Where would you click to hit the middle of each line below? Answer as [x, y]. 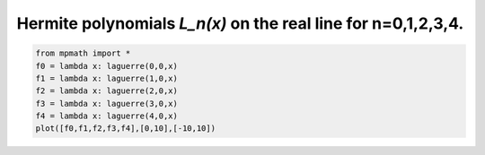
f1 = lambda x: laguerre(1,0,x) [107, 78]
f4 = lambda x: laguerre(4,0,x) [107, 116]
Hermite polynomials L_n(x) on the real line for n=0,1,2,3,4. [240, 23]
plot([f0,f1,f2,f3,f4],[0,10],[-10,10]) [125, 129]
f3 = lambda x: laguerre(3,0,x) [107, 103]
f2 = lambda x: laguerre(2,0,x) [107, 91]
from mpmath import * [83, 53]
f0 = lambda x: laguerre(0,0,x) [107, 66]
